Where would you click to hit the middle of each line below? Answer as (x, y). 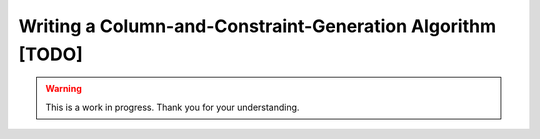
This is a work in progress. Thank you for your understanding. (172, 107)
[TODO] (51, 54)
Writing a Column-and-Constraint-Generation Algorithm (257, 26)
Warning (63, 89)
